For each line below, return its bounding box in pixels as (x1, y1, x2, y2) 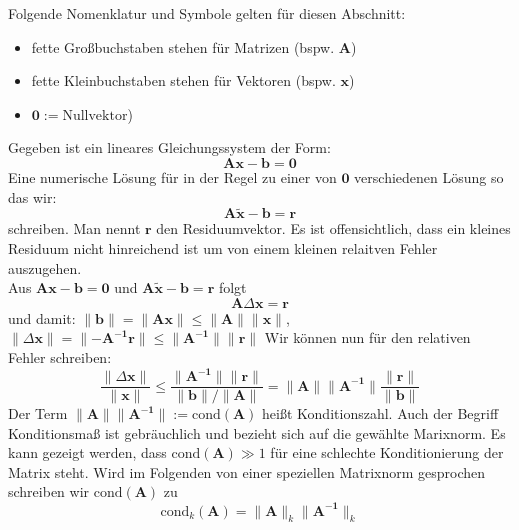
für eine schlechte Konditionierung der (270, 442, 504, 463)
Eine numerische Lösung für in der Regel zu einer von (8, 166, 337, 187)
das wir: (8, 186, 57, 207)
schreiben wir (8, 481, 90, 502)
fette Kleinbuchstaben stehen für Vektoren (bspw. (31, 70, 336, 91)
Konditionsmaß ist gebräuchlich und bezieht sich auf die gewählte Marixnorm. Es (8, 422, 506, 443)
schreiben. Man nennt (8, 218, 141, 239)
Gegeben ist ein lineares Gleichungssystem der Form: (8, 137, 331, 158)
